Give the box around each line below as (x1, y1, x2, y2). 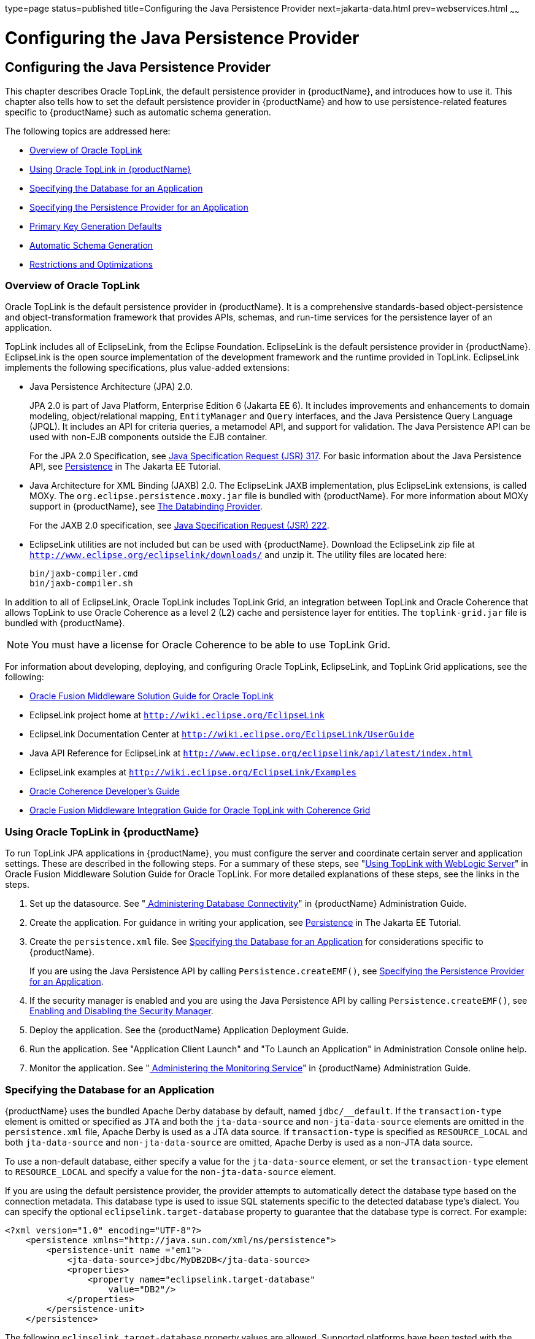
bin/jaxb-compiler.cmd (29, 569, 139, 579)
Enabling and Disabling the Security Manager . (29, 1006, 214, 1017)
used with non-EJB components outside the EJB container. (29, 432, 267, 443)
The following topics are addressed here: (5, 125, 171, 136)
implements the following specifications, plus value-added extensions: (5, 362, 290, 373)
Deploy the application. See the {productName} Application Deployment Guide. (29, 1025, 349, 1036)
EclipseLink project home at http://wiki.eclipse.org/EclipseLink (29, 710, 325, 721)
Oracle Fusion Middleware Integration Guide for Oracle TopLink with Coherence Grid (29, 805, 371, 816)
